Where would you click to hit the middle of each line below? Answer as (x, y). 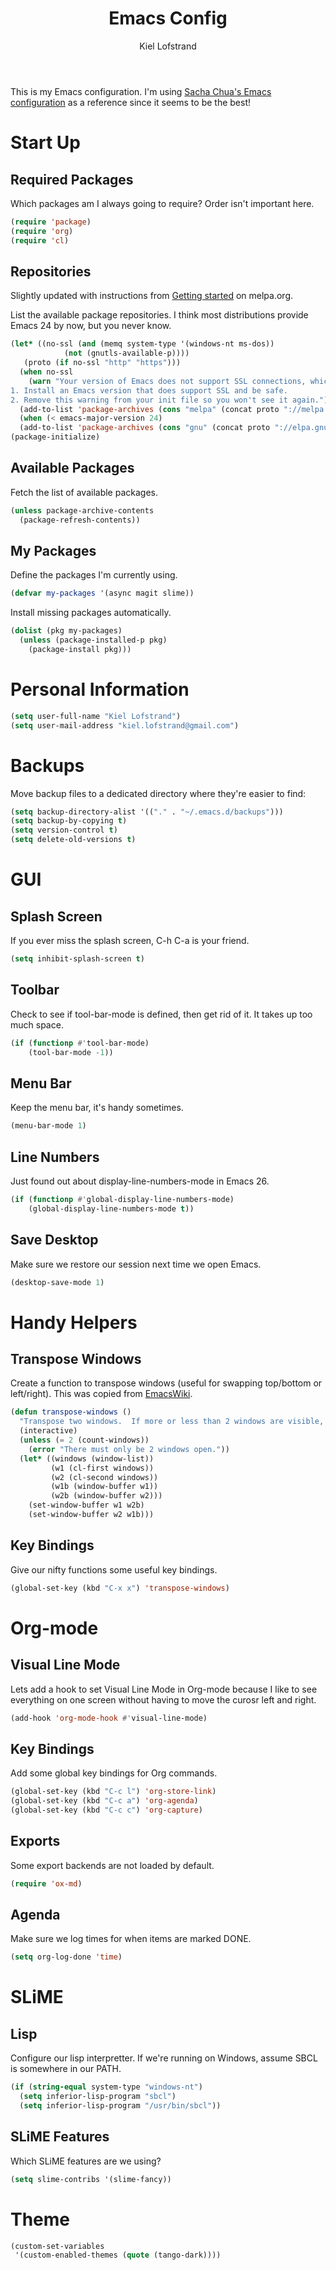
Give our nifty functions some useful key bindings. (114, 1569)
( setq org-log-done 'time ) (66, 1957)
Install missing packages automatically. (91, 613)
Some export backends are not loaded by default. (112, 1865)
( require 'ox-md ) (46, 1883)
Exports (35, 1841)
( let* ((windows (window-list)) (87, 1458)
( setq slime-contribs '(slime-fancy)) (91, 2179)
